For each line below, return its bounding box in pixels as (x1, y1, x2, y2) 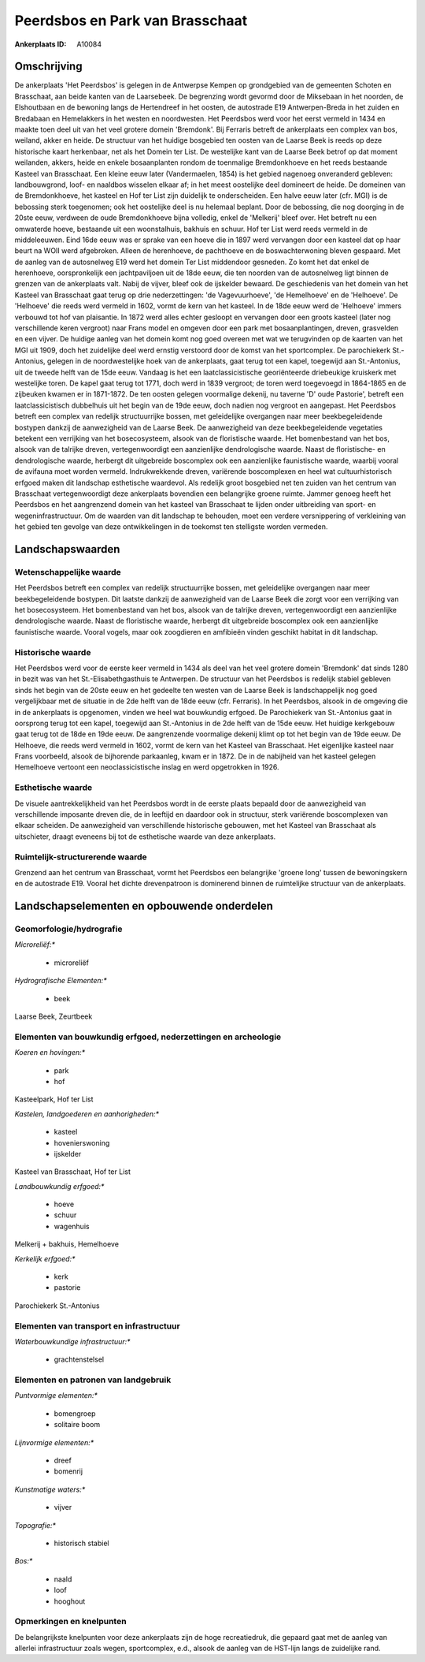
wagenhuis (54, 1221, 90, 1231)
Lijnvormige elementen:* (14, 1437, 94, 1447)
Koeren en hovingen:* (14, 1048, 86, 1057)
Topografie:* (14, 1520, 57, 1530)
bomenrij (54, 1466, 83, 1476)
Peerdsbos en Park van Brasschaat (14, 12, 248, 29)
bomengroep (54, 1408, 96, 1418)
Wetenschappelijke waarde (14, 566, 121, 577)
